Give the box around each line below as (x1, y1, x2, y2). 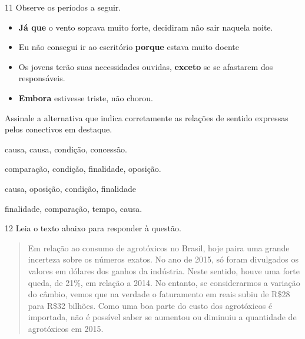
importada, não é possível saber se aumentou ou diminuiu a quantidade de (28, 311, 297, 323)
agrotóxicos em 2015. (28, 322, 104, 334)
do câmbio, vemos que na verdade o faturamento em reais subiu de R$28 (28, 288, 290, 300)
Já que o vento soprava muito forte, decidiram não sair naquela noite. (18, 21, 273, 33)
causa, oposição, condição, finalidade (5, 182, 137, 194)
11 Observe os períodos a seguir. (5, 1, 121, 13)
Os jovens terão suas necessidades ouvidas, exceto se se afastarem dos (18, 60, 273, 72)
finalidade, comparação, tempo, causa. (5, 202, 142, 214)
